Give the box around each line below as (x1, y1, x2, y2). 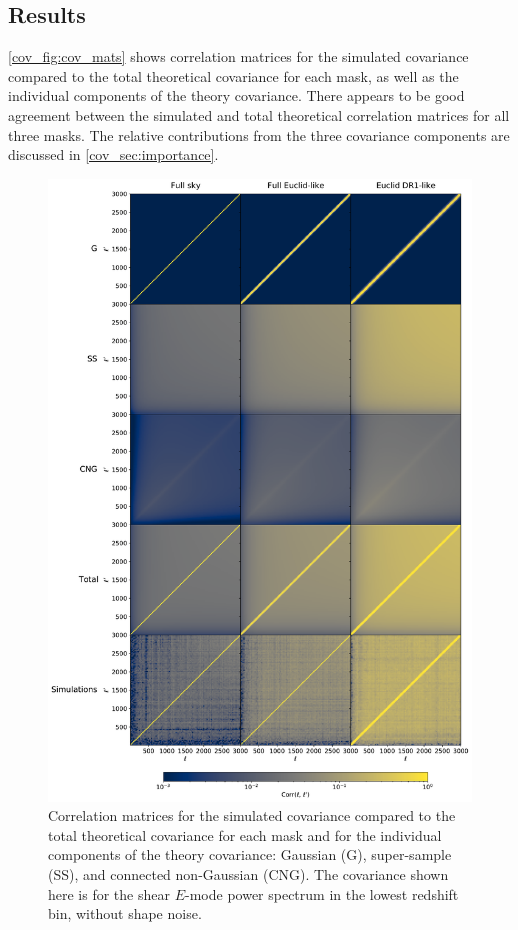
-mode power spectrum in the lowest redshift (185, 883, 459, 904)
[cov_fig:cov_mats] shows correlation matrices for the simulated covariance (8, 46, 469, 67)
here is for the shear (48, 883, 170, 904)
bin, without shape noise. (48, 903, 202, 924)
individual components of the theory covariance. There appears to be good (8, 85, 465, 106)
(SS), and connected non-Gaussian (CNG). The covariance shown (48, 864, 449, 885)
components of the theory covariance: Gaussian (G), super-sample (48, 844, 452, 865)
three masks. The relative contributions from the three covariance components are (8, 124, 510, 145)
